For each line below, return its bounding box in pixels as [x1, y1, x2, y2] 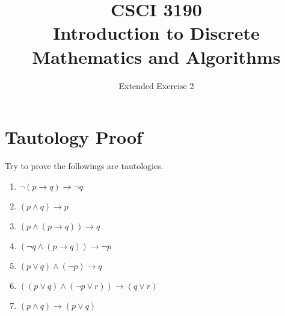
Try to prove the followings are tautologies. [5, 160, 164, 172]
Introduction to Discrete [53, 20, 260, 45]
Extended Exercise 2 [118, 79, 194, 91]
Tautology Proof [5, 125, 142, 149]
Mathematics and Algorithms [32, 44, 281, 69]
